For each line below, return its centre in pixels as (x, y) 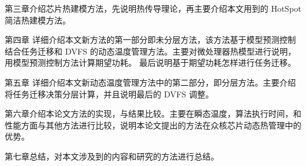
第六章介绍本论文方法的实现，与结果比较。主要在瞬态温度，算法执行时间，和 (153, 114)
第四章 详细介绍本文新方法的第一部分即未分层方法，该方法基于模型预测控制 (150, 40)
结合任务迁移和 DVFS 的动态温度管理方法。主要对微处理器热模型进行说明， (151, 51)
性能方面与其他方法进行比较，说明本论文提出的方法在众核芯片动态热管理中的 (153, 125)
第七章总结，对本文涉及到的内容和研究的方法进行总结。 (112, 156)
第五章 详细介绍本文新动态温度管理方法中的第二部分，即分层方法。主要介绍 (150, 82)
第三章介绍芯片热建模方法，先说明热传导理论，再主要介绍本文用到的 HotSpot (153, 8)
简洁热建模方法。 (38, 20)
